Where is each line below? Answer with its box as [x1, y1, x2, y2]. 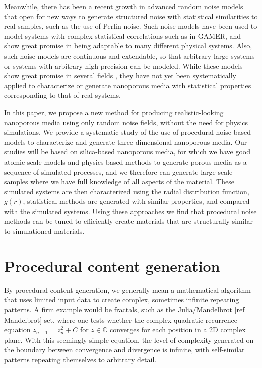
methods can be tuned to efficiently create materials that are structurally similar [4, 216, 253, 226]
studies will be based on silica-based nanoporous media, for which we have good [4, 146, 250, 157]
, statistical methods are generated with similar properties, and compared [23, 196, 250, 206]
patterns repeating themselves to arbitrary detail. [4, 354, 157, 364]
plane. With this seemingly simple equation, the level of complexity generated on [4, 334, 254, 345]
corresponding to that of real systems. [4, 90, 121, 100]
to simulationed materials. [4, 226, 85, 236]
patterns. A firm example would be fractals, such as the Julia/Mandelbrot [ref [4, 304, 245, 314]
